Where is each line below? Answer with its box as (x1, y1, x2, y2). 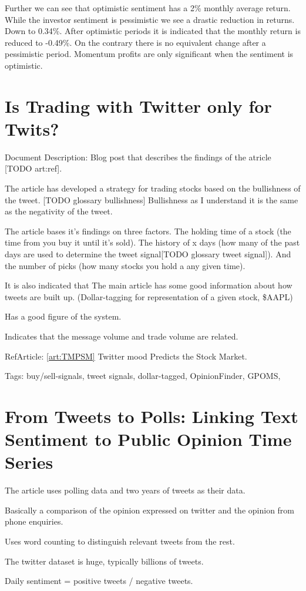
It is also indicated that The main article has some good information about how (5, 279, 292, 291)
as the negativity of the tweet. (5, 205, 113, 217)
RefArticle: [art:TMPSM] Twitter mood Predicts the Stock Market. (5, 350, 247, 362)
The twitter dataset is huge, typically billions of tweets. (5, 555, 204, 567)
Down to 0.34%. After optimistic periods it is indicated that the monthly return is (5, 25, 301, 37)
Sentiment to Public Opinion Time (5, 427, 292, 451)
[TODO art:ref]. (5, 162, 62, 174)
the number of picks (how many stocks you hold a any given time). (5, 259, 246, 271)
